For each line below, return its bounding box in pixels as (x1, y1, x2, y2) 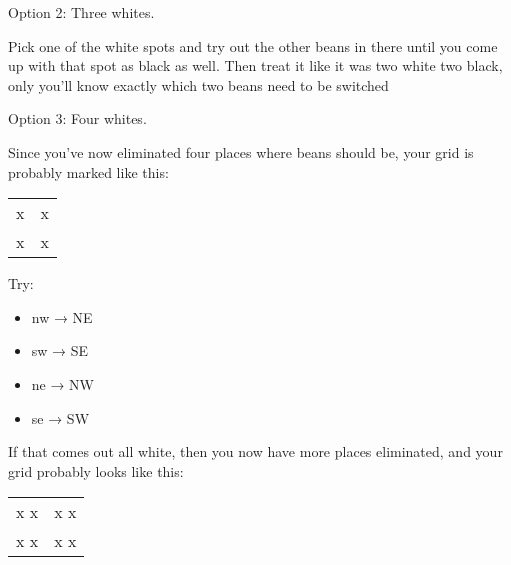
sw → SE (31, 340, 89, 361)
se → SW (31, 407, 90, 428)
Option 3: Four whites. (8, 108, 147, 129)
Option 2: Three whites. (8, 2, 155, 22)
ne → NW (31, 373, 95, 394)
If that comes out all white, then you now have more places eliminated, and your (8, 441, 503, 462)
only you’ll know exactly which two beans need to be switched (8, 74, 389, 95)
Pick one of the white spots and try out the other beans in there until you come (8, 35, 498, 56)
